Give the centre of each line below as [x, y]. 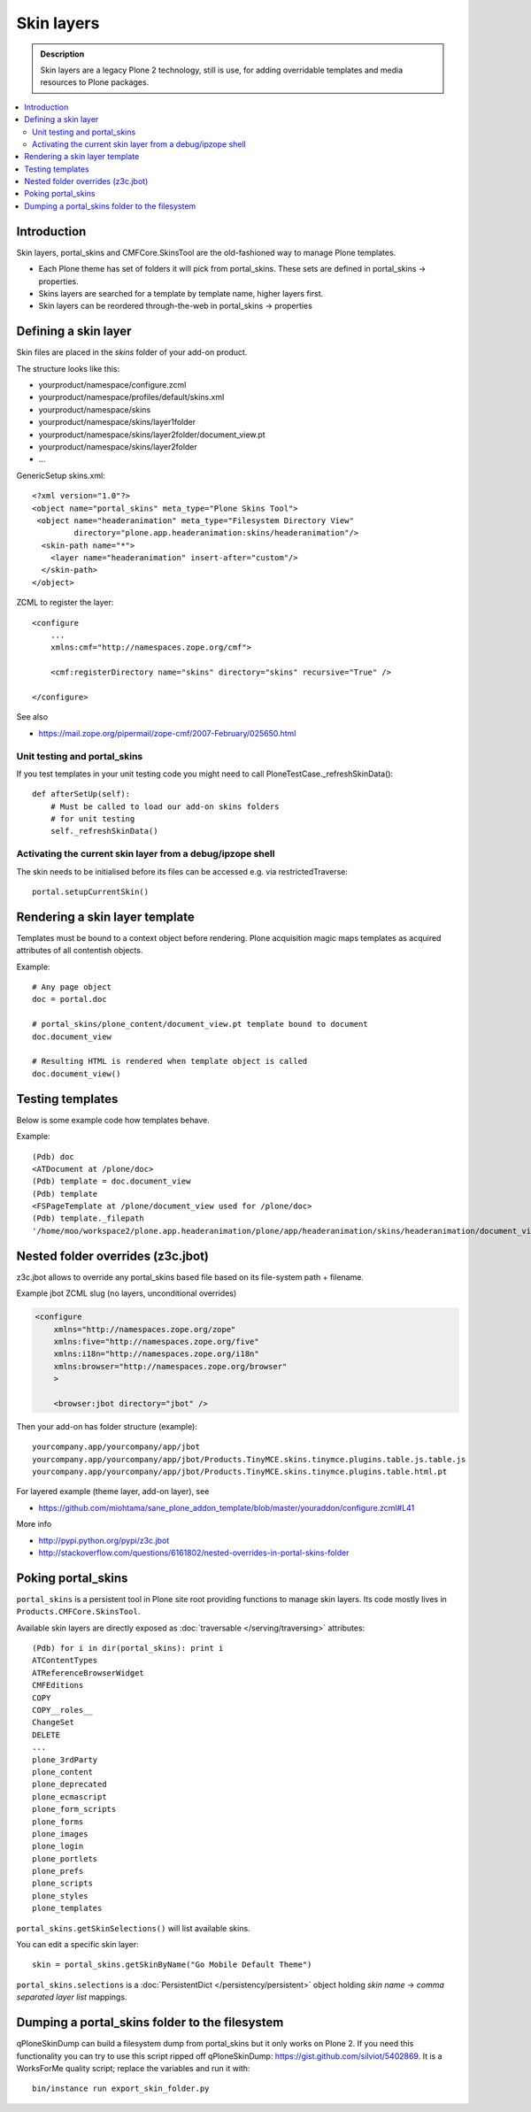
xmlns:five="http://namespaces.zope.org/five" [157, 1341]
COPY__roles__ [62, 1710]
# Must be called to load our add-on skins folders [165, 806]
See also [32, 717]
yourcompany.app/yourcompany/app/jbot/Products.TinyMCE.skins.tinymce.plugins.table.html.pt [240, 1472]
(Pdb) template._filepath [88, 1218]
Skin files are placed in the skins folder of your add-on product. [132, 352]
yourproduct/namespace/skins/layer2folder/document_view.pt [152, 435]
